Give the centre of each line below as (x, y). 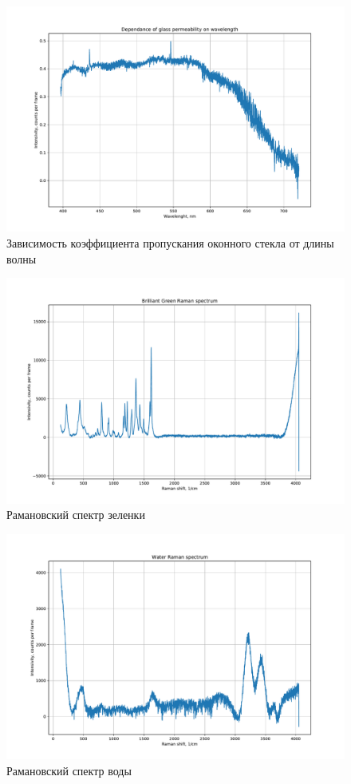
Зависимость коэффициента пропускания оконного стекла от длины (170, 242)
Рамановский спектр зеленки (76, 515)
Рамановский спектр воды (69, 770)
